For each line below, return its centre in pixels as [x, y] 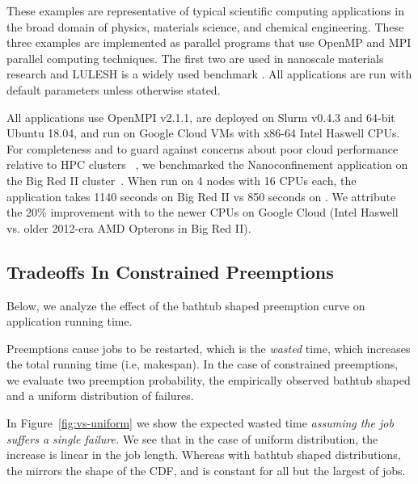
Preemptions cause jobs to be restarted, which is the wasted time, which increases [209, 348]
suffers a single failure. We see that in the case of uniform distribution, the [192, 438]
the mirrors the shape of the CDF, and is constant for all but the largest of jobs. [206, 470]
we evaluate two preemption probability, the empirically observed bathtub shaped [209, 379]
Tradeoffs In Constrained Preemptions [170, 271]
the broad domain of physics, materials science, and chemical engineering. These [205, 26]
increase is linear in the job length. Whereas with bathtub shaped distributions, [204, 455]
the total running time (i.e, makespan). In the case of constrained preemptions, [203, 364]
